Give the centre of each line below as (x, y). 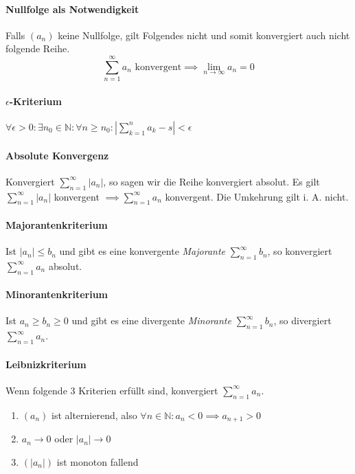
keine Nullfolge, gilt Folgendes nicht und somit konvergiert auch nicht (204, 35)
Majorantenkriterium (57, 224)
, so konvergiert (300, 251)
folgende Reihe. (38, 48)
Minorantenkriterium (57, 294)
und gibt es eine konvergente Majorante (142, 251)
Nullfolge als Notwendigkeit (72, 9)
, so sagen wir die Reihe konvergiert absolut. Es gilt (211, 181)
